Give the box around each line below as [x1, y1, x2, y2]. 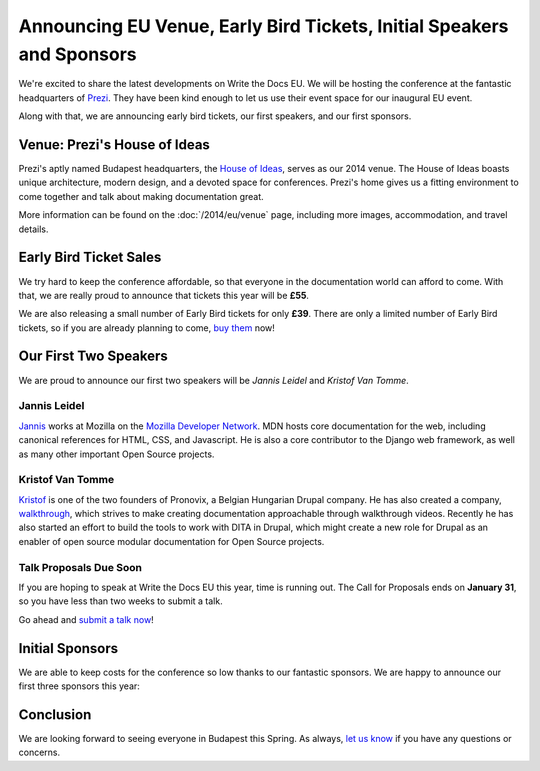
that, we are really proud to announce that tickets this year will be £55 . [18, 289, 310, 301]
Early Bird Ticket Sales [18, 249, 162, 266]
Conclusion [18, 706, 92, 723]
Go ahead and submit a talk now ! [18, 613, 154, 625]
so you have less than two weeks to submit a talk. [18, 595, 224, 607]
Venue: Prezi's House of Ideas [18, 136, 210, 153]
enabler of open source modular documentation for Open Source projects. [18, 535, 325, 547]
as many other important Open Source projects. [18, 448, 215, 460]
